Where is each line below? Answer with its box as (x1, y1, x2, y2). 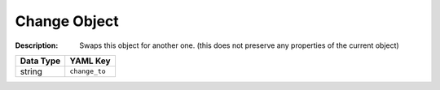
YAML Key (69, 55, 111, 66)
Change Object (15, 12, 120, 30)
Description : (15, 41, 59, 50)
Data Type (20, 55, 61, 66)
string (20, 66, 42, 77)
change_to (69, 67, 106, 76)
